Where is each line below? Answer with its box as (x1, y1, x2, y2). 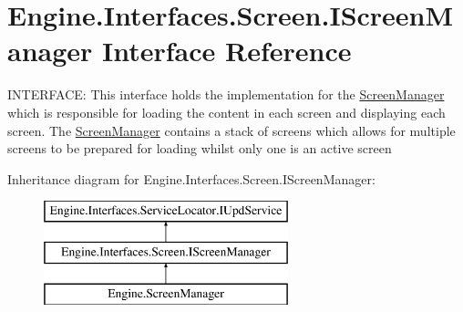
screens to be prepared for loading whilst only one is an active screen (7, 139, 392, 158)
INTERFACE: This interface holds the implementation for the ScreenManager (7, 85, 445, 104)
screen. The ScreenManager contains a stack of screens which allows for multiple (7, 120, 456, 140)
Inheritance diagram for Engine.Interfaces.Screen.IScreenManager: (7, 169, 376, 188)
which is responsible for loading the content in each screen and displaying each (7, 102, 446, 121)
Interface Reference (102, 32, 352, 69)
